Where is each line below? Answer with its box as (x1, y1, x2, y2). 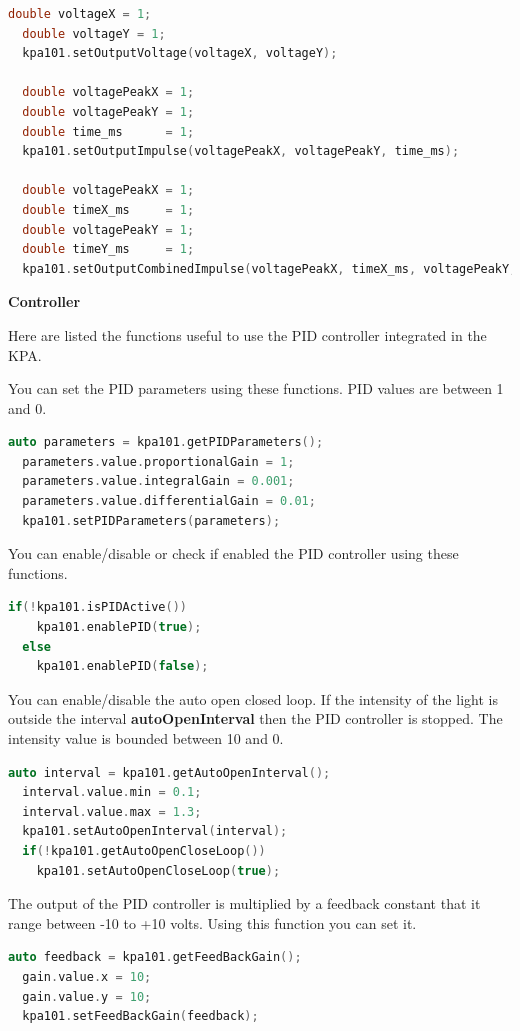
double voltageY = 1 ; (22, 26, 166, 41)
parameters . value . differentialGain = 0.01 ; (22, 494, 316, 509)
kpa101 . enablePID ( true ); (36, 620, 202, 635)
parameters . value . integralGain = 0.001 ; (22, 474, 295, 489)
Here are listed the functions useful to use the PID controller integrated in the (8, 324, 487, 345)
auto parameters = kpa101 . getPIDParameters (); (8, 435, 324, 450)
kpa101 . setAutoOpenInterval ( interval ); (22, 824, 288, 839)
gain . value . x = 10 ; (22, 969, 152, 984)
